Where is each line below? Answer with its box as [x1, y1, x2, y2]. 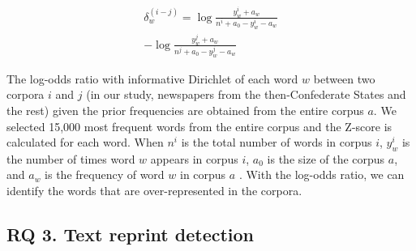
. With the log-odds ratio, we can [238, 166, 405, 183]
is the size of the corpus [267, 150, 385, 167]
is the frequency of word [45, 166, 165, 183]
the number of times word [6, 150, 135, 167]
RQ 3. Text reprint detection [6, 222, 255, 247]
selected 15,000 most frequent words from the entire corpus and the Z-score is [6, 117, 392, 134]
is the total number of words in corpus [181, 134, 372, 151]
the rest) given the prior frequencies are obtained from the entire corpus [6, 101, 364, 118]
